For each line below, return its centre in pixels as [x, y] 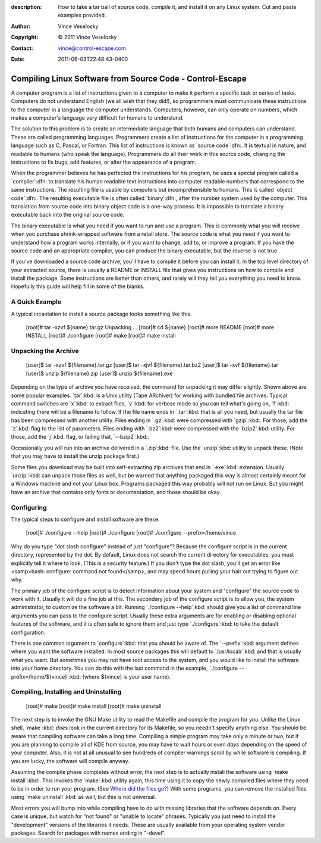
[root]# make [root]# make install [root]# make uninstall [94, 706]
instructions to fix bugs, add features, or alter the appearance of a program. [103, 162]
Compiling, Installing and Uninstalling [66, 692]
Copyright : [25, 37]
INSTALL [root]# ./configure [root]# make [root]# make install [101, 336]
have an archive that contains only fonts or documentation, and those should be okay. [116, 492]
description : [26, 7]
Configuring [29, 507]
